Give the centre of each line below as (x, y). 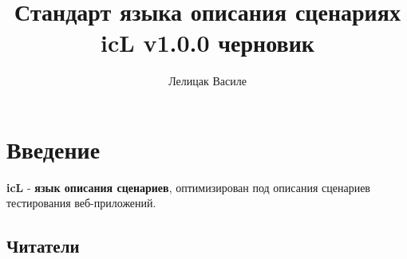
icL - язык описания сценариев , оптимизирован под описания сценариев (188, 187)
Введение (53, 149)
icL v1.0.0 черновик (207, 43)
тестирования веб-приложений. (81, 203)
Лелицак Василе (207, 81)
